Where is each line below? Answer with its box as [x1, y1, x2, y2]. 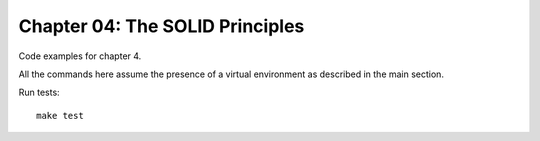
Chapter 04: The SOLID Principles [18, 15, 305, 37]
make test [36, 110, 84, 121]
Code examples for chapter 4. [18, 50, 142, 62]
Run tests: [18, 86, 60, 99]
